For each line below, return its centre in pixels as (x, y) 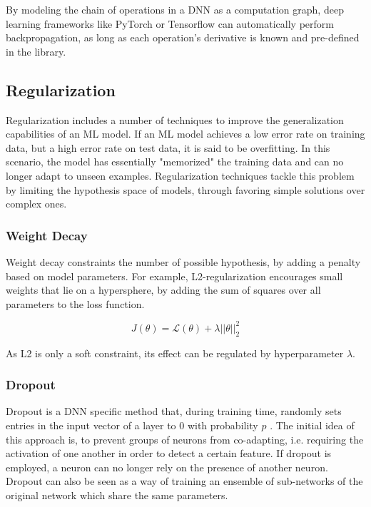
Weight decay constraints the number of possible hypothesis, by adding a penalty (183, 261)
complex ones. (36, 204)
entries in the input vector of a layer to (91, 425)
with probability (223, 425)
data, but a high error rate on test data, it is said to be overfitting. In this (168, 147)
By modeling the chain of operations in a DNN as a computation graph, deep (175, 9)
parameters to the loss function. (75, 303)
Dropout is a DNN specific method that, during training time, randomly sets (174, 411)
